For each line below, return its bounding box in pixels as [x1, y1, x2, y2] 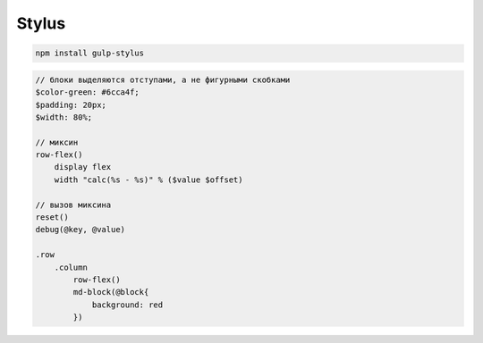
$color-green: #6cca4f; [35, 88, 140, 97]
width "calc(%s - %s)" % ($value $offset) [54, 174, 243, 185]
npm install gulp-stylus [35, 48, 145, 58]
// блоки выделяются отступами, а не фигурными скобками [35, 74, 291, 85]
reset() [35, 213, 69, 222]
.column [54, 262, 89, 272]
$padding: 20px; [35, 99, 107, 110]
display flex [54, 162, 112, 172]
